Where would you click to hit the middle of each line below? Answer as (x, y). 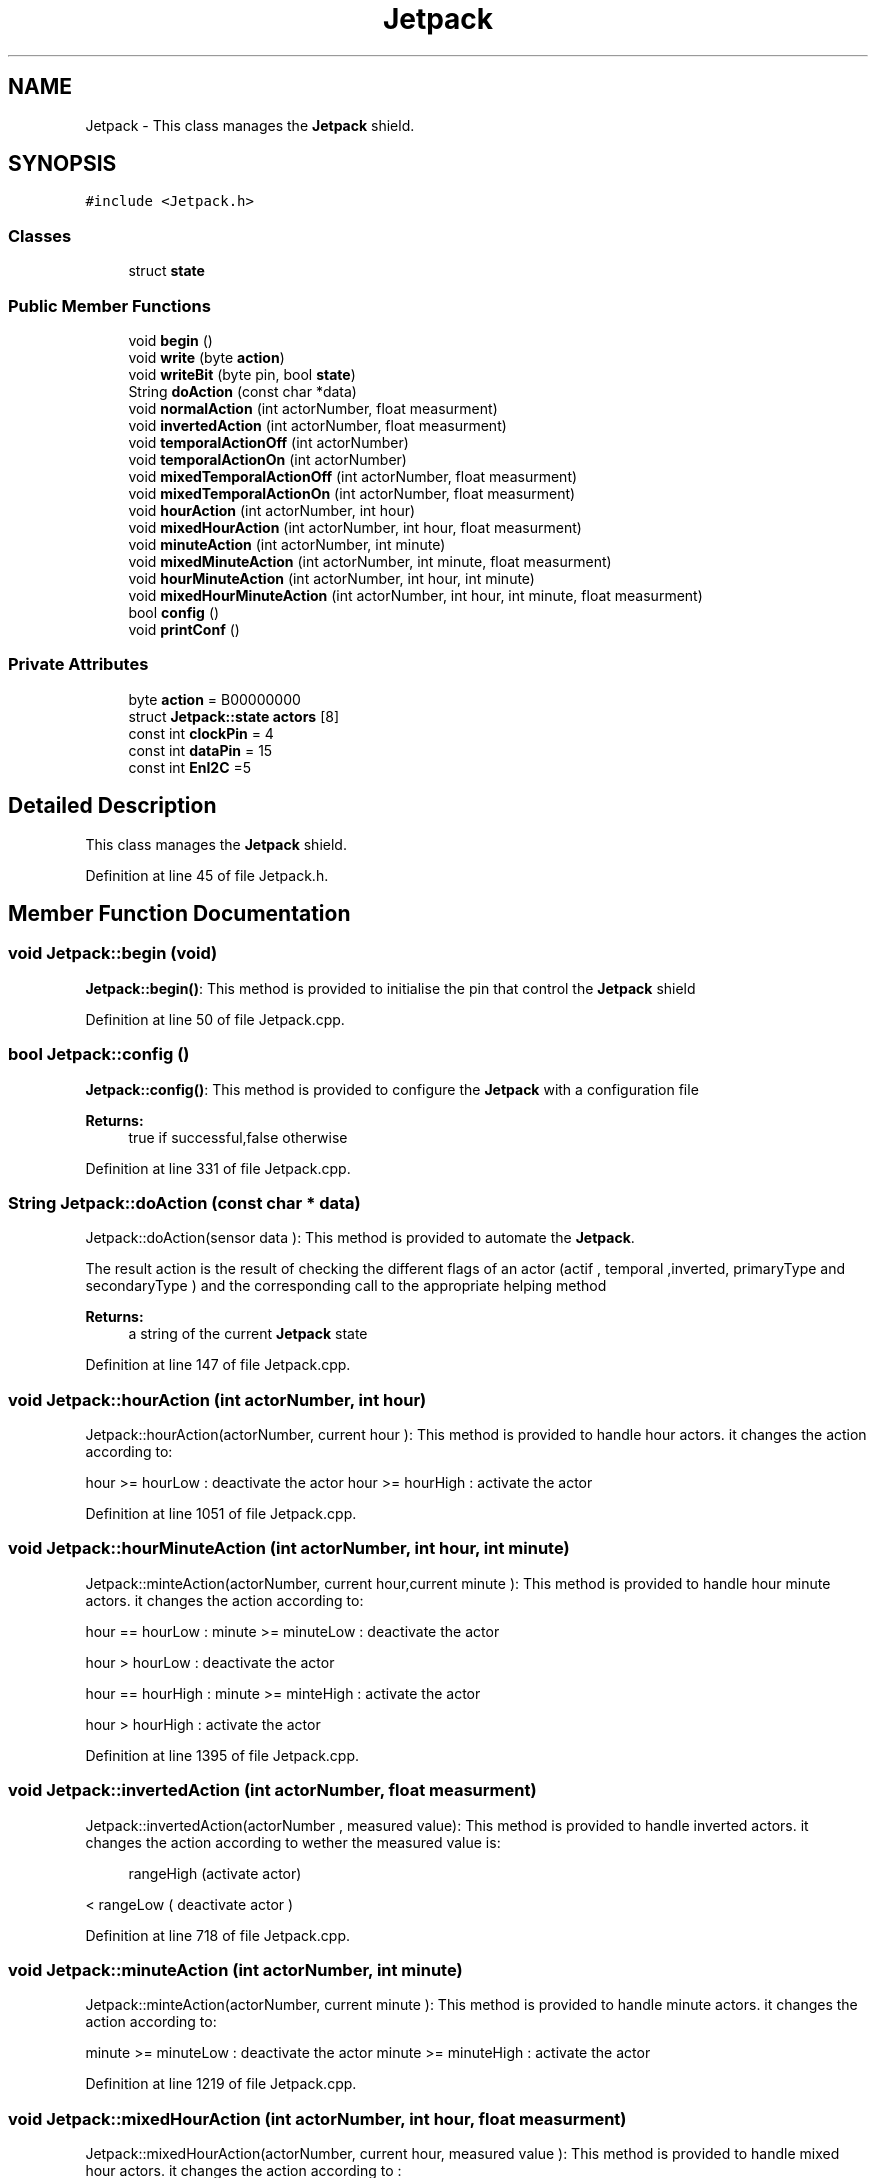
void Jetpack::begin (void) (113, 953)
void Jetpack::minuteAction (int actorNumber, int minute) (235, 1969)
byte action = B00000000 (214, 699)
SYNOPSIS (62, 164)
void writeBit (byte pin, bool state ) (242, 374)
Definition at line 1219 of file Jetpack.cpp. (221, 2084)
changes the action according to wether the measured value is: (293, 1842)
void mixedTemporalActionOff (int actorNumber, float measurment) (353, 476)
